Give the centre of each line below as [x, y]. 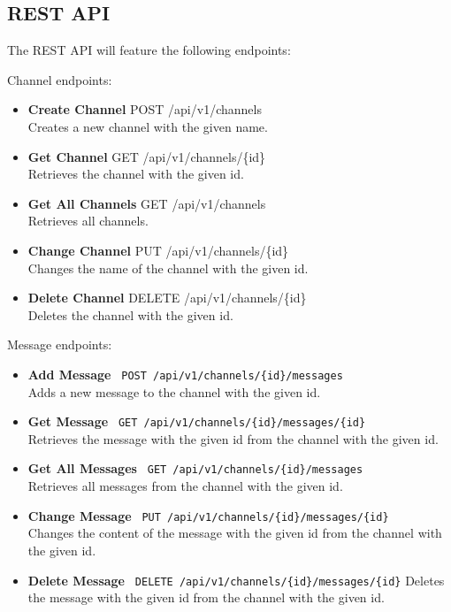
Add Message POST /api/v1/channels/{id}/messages [185, 374]
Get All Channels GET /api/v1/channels [147, 203]
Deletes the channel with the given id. [130, 314]
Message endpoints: [60, 344]
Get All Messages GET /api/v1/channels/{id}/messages [195, 468]
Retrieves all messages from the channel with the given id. [185, 486]
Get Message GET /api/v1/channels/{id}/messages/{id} [197, 421]
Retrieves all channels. [88, 221]
